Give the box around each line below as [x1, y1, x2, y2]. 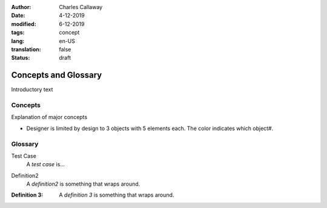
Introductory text [11, 86, 53, 93]
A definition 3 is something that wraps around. [59, 191, 174, 199]
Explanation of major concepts [11, 114, 88, 121]
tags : [11, 29, 25, 36]
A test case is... [26, 161, 65, 168]
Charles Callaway [59, 4, 103, 10]
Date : [11, 12, 25, 19]
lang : [11, 37, 25, 45]
